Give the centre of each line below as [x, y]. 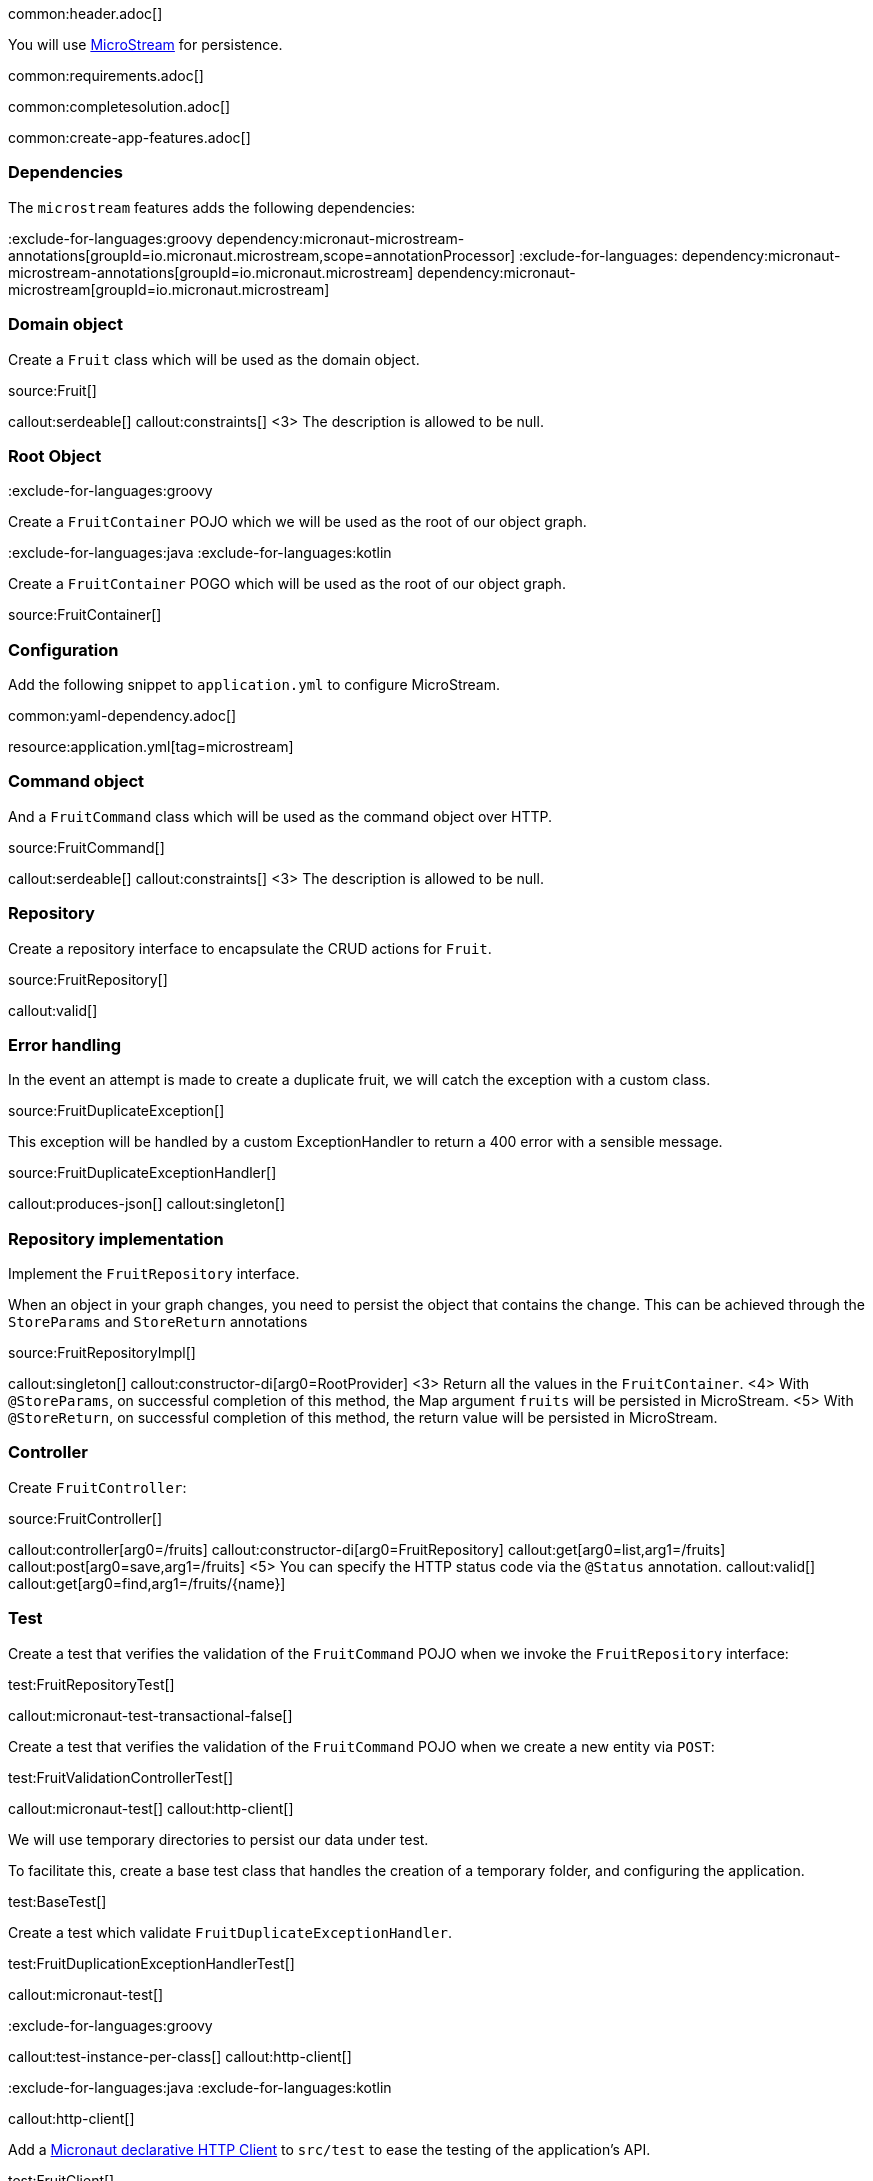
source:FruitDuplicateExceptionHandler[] [142, 1173]
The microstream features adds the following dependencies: [212, 207]
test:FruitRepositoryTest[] [91, 1684]
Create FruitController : [97, 1487]
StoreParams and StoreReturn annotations [158, 1321]
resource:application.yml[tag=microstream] [151, 746]
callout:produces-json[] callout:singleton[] [147, 1204]
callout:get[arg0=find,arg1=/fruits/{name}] [147, 1583]
